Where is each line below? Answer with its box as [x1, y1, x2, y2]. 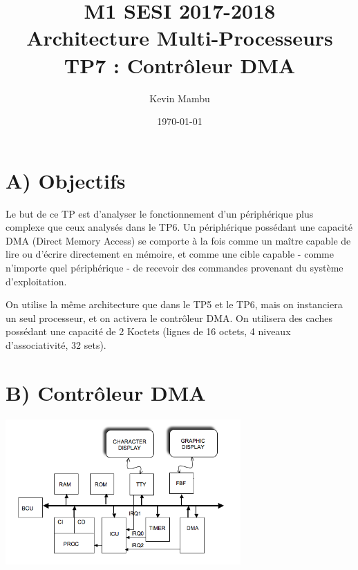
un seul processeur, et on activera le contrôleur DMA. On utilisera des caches [6, 310, 332, 325]
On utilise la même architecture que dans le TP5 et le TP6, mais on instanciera [6, 297, 343, 312]
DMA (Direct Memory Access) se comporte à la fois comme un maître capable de [6, 233, 351, 247]
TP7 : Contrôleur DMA [64, 50, 296, 79]
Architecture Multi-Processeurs [26, 23, 333, 52]
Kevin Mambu [149, 91, 210, 105]
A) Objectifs [6, 166, 126, 194]
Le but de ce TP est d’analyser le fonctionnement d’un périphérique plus [6, 206, 314, 220]
